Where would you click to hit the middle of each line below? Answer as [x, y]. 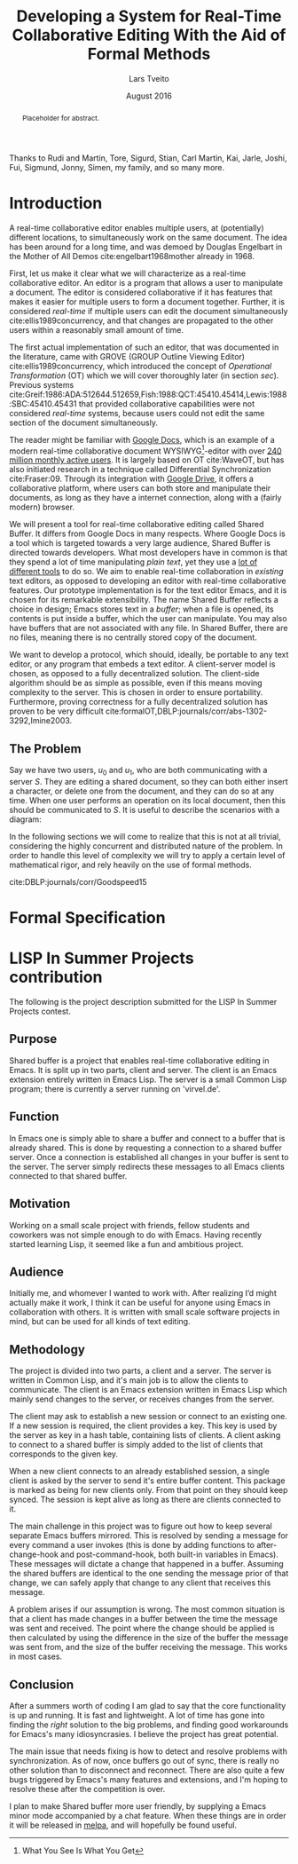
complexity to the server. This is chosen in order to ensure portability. [136, 692]
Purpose [33, 1039]
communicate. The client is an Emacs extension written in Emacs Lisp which [148, 1390]
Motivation [40, 1204]
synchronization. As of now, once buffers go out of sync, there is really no [144, 1760]
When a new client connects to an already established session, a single [140, 1472]
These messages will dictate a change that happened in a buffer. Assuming [146, 1564]
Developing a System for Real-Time [149, 16]
